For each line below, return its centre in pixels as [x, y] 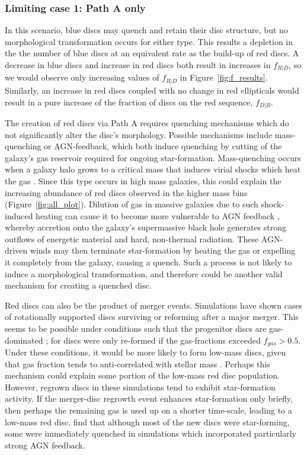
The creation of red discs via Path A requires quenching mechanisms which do [147, 122]
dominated [24, 340]
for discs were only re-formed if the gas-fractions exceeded [156, 340]
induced [19, 215]
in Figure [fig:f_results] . [224, 77]
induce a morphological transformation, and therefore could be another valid [144, 273]
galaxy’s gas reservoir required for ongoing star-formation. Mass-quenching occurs [153, 157]
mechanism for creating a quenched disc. [78, 285]
